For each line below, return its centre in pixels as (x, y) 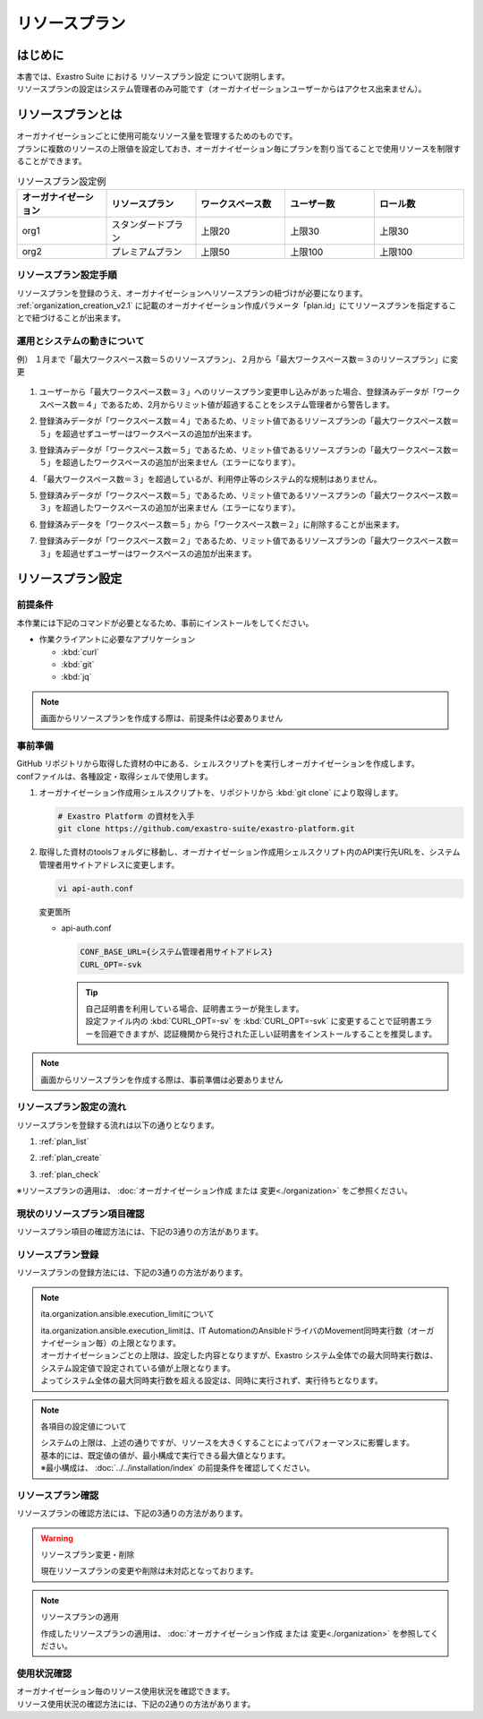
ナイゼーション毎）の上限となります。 (110, 1343)
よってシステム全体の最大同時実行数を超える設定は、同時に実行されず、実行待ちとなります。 (212, 1380)
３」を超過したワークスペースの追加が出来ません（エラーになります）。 (169, 508)
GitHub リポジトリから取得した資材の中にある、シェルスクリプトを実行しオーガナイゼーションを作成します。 (218, 764)
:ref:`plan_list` (64, 1141)
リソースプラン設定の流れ (72, 1107)
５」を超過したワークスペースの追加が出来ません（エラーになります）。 (169, 462)
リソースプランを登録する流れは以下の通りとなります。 (118, 1125)
